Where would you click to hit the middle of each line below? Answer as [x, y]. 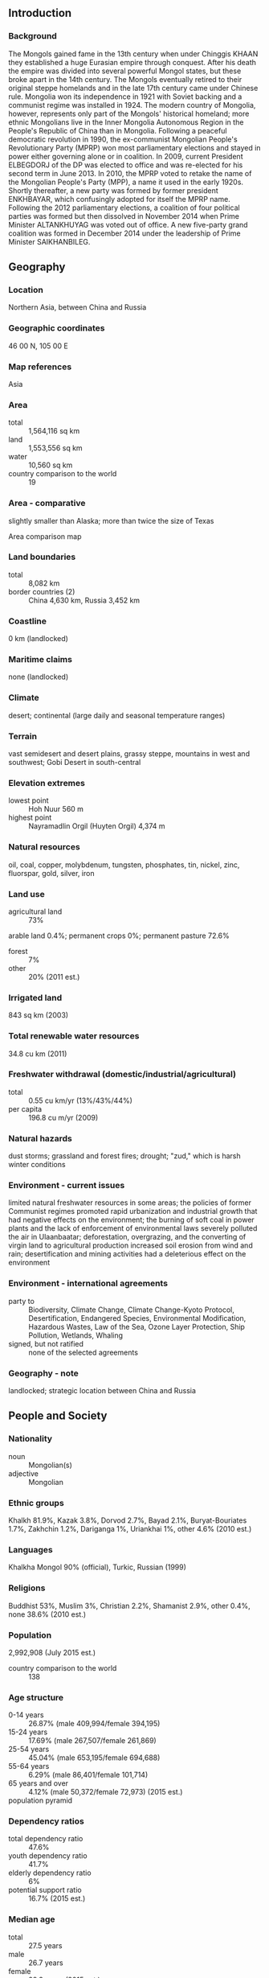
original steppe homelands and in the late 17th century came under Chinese [133, 88]
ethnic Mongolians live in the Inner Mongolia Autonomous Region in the [126, 122]
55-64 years [29, 1766]
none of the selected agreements [84, 1352]
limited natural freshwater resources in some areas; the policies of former [130, 1203]
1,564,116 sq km [54, 431]
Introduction [40, 13]
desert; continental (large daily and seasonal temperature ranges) [117, 715]
